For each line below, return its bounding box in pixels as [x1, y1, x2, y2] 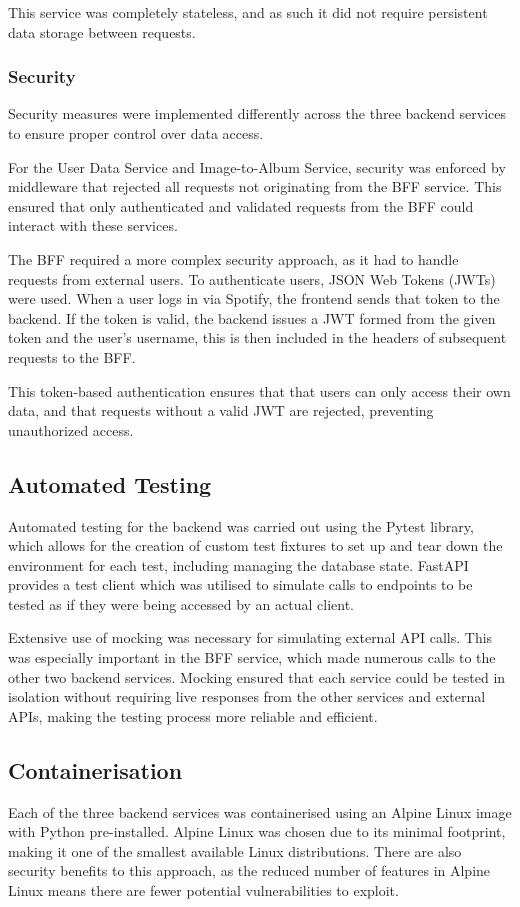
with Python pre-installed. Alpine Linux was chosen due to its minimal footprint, [8, 821, 506, 842]
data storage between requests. [8, 21, 196, 42]
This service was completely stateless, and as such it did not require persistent [8, 2, 488, 22]
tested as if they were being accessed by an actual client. [8, 593, 355, 614]
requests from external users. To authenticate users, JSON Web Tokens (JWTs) [8, 268, 496, 289]
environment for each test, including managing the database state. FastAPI [8, 554, 469, 575]
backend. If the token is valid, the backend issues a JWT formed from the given [8, 307, 496, 328]
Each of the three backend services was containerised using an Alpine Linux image [8, 801, 512, 822]
